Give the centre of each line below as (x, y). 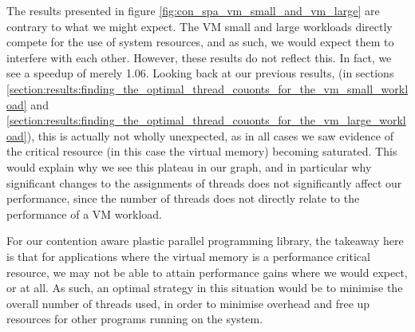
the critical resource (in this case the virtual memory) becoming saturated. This (202, 151)
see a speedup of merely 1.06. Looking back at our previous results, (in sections (200, 73)
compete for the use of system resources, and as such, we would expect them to (200, 42)
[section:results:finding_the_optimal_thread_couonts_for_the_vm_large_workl (206, 120)
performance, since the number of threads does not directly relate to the (183, 198)
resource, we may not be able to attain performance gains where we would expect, (207, 272)
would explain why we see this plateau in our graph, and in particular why (189, 166)
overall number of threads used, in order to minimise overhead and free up (188, 303)
